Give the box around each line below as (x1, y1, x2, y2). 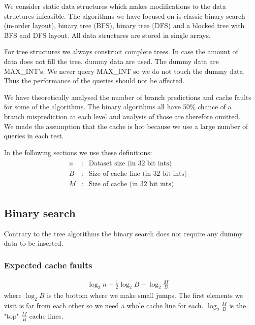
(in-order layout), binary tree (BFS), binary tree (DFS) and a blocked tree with (4, 20, 245, 31)
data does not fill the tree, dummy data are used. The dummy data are (4, 56, 219, 66)
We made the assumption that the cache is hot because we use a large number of (4, 121, 248, 131)
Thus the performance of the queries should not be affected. (4, 75, 185, 86)
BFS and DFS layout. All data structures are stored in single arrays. (4, 30, 211, 40)
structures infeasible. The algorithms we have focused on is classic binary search (4, 10, 245, 21)
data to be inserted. (4, 238, 64, 248)
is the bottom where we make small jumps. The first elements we (47, 290, 243, 300)
